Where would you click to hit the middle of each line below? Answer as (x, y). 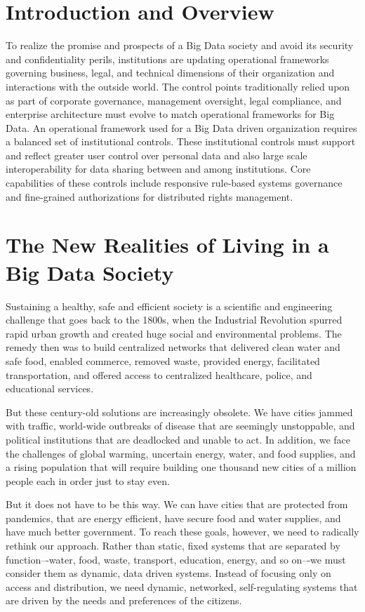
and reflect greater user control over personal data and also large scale (157, 155)
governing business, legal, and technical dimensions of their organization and (170, 73)
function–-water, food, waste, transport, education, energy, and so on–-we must (176, 559)
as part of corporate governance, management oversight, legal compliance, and (174, 100)
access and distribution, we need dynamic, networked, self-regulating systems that (182, 586)
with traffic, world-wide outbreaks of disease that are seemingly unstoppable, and (180, 426)
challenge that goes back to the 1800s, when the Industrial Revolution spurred (174, 320)
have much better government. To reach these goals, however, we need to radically (182, 532)
